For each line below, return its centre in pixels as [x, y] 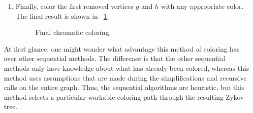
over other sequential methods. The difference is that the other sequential [115, 58]
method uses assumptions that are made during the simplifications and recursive [125, 77]
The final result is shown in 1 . [62, 15]
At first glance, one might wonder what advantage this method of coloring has [122, 48]
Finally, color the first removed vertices [75, 6]
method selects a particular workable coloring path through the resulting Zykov [124, 97]
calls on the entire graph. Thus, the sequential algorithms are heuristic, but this [124, 87]
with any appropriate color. [202, 6]
